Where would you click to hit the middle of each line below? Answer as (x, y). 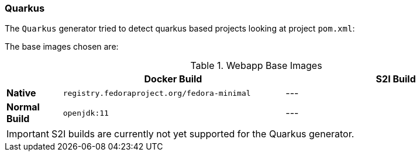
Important (28, 134)
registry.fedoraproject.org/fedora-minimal (157, 93)
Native (21, 93)
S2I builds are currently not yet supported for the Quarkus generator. (203, 134)
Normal (23, 107)
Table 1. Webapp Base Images (256, 66)
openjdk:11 (86, 113)
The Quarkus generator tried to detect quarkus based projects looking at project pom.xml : (180, 29)
